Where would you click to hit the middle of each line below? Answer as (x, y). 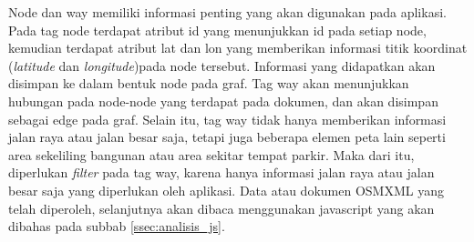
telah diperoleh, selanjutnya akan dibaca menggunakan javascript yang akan (222, 208)
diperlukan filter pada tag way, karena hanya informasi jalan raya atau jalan (222, 172)
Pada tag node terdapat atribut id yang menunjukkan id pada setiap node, (217, 30)
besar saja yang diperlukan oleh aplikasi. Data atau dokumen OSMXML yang (226, 190)
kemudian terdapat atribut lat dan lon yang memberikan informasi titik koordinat (238, 48)
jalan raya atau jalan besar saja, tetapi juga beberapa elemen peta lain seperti (227, 137)
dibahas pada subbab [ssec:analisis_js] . (117, 226)
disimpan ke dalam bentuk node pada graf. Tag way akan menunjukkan (209, 83)
